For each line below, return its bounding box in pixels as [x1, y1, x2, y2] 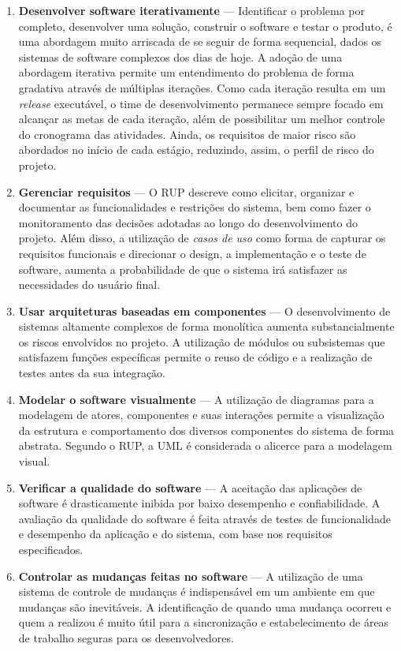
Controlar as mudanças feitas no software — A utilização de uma [18, 567, 363, 584]
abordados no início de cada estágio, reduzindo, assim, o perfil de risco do [18, 141, 374, 158]
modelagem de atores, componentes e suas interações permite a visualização [18, 406, 384, 423]
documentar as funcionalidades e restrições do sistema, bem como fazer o [18, 199, 371, 215]
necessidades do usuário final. [18, 276, 161, 293]
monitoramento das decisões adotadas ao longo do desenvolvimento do [18, 214, 358, 230]
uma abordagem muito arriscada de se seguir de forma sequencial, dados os [18, 33, 382, 50]
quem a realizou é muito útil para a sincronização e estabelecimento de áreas [18, 614, 389, 630]
